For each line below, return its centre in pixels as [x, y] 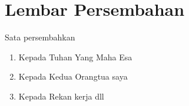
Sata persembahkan [40, 37]
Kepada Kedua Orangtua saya [73, 76]
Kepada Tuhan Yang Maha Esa [75, 57]
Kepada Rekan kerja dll [61, 96]
